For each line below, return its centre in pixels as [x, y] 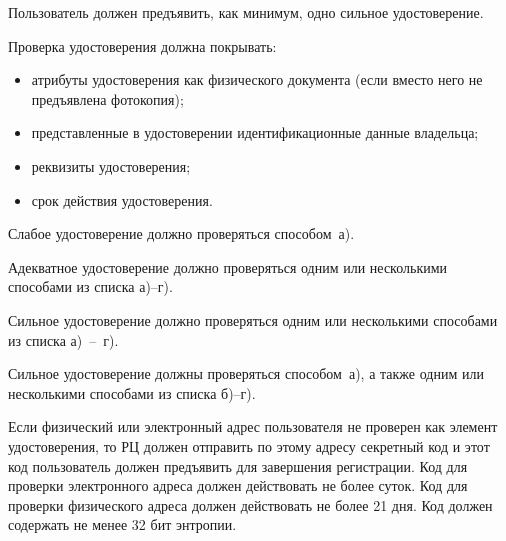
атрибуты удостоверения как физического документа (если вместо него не [257, 79]
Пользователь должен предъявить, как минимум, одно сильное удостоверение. [246, 12]
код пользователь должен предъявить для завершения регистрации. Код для [238, 465]
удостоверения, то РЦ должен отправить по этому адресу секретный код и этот [249, 445]
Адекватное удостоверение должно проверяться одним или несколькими [228, 266]
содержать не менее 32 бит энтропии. [122, 524]
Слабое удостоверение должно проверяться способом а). [181, 233]
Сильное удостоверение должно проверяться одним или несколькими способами [253, 319]
